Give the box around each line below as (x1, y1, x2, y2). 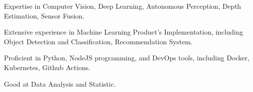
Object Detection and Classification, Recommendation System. (4, 36, 193, 46)
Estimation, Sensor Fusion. (4, 10, 85, 20)
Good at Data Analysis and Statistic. (4, 78, 116, 89)
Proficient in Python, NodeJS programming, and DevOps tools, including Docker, (4, 53, 250, 63)
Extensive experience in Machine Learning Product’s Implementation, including (4, 27, 243, 37)
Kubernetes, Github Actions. (4, 62, 91, 72)
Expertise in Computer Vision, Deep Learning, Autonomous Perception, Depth (4, 1, 241, 11)
